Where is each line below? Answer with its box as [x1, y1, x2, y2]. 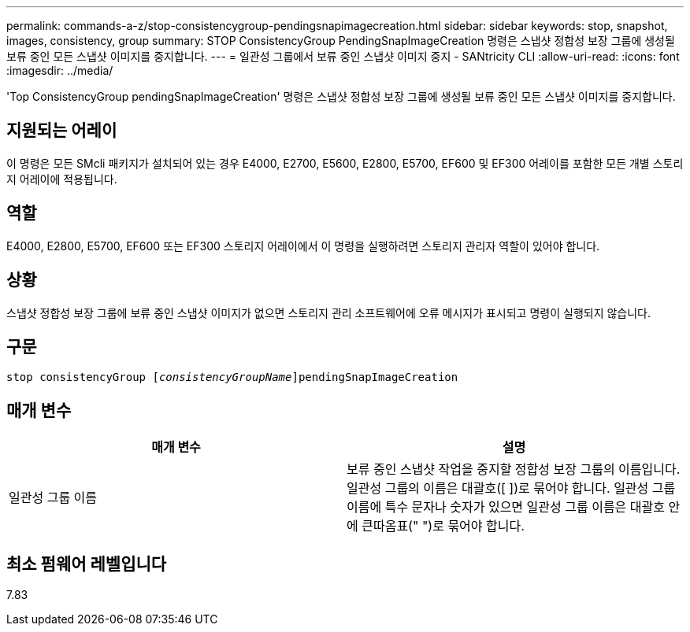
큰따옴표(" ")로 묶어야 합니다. [362, 518, 525, 534]
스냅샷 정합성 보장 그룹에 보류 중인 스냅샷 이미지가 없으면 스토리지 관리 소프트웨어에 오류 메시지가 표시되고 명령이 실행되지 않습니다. [6, 305, 651, 320]
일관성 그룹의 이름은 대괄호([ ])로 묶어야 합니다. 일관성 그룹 [347, 480, 676, 497]
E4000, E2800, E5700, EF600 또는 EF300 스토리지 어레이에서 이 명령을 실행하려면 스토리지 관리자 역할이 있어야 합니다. [6, 238, 600, 253]
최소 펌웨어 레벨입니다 [6, 553, 167, 574]
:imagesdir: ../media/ [6, 64, 113, 77]
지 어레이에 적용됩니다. [6, 172, 117, 186]
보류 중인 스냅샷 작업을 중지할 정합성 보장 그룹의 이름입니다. [347, 461, 681, 478]
